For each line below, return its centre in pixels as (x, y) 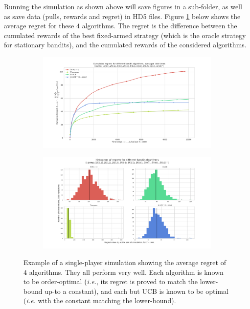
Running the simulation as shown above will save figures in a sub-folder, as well (123, 6)
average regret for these (39, 26)
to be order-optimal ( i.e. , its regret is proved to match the (111, 281)
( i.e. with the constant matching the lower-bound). (100, 300)
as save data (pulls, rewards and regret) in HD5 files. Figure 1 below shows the (122, 16)
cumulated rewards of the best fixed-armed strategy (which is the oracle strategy (125, 35)
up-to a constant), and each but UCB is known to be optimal (136, 291)
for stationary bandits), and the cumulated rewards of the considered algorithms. (125, 45)
